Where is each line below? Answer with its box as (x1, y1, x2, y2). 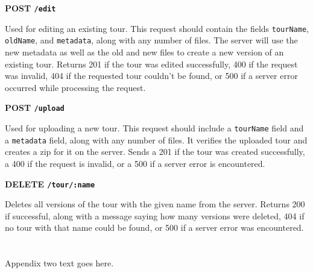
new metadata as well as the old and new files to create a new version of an (5, 45, 284, 58)
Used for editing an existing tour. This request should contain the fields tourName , (5, 22, 309, 34)
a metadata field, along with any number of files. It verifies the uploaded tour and (5, 133, 308, 146)
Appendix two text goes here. (5, 257, 114, 269)
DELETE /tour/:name (5, 177, 95, 190)
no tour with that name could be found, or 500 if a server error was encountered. (5, 221, 304, 234)
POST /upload (5, 101, 65, 114)
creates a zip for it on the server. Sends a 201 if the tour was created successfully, (5, 145, 305, 158)
